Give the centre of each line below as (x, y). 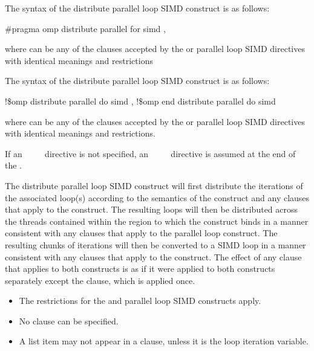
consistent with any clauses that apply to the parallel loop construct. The (141, 233)
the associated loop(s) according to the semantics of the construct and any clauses (157, 197)
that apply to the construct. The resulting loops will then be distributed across (152, 209)
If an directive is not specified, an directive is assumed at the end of (150, 153)
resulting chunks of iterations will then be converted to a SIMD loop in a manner (155, 244)
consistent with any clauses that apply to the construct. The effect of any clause (153, 256)
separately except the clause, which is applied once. (100, 280)
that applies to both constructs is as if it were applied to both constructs (140, 269)
